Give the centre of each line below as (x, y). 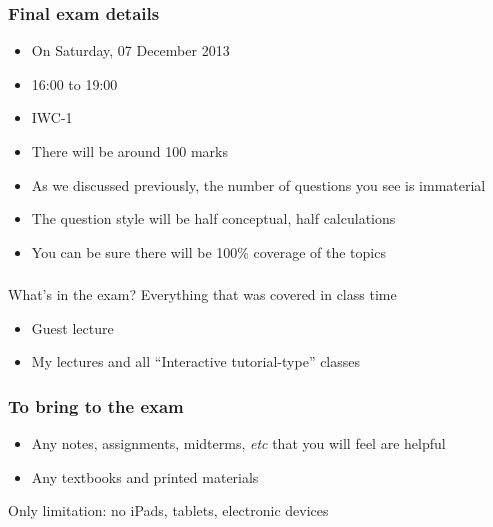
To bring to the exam (96, 406)
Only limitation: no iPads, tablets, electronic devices (168, 510)
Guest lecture (72, 327)
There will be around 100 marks (129, 151)
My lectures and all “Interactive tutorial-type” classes (196, 361)
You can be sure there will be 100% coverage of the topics (208, 251)
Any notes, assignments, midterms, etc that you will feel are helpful (238, 443)
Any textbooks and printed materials (145, 476)
